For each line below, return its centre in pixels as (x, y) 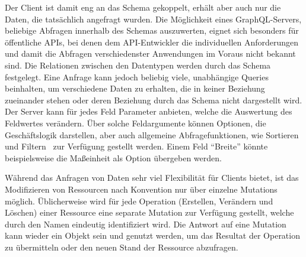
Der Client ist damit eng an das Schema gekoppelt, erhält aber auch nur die (143, 7)
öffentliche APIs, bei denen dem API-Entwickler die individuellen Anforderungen (152, 42)
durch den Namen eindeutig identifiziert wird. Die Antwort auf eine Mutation (146, 224)
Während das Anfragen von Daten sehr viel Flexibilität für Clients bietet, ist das (152, 178)
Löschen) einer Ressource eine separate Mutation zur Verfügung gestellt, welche (149, 212)
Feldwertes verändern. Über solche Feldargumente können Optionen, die (136, 123)
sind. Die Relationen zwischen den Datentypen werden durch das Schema (138, 65)
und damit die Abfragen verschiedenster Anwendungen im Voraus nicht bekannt (150, 53)
